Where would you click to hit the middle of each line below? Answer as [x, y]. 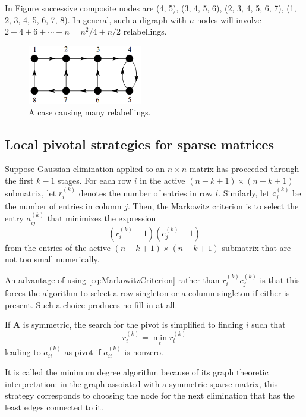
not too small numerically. [52, 259]
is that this [280, 279]
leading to [23, 351]
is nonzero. [144, 351]
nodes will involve [229, 19]
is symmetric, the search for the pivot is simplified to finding [133, 324]
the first [19, 180]
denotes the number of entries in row [146, 192]
